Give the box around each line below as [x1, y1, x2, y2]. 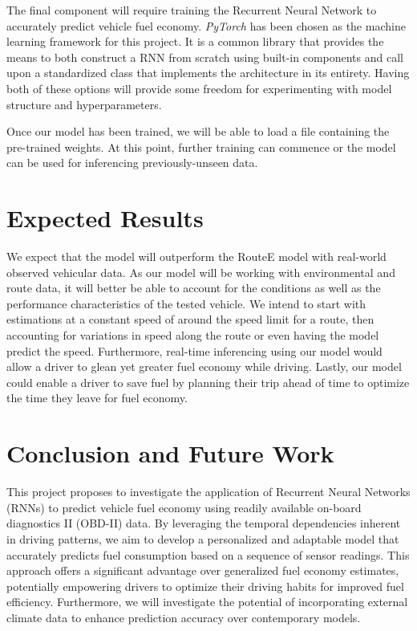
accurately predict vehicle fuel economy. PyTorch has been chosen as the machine [6, 17, 406, 34]
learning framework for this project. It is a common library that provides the [6, 33, 384, 50]
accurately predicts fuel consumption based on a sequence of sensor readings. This [6, 546, 410, 563]
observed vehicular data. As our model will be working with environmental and [6, 263, 395, 280]
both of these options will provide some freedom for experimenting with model [6, 79, 392, 96]
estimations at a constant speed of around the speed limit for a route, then [6, 311, 374, 328]
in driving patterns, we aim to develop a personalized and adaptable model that [6, 530, 399, 547]
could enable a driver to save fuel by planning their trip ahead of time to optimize [6, 373, 410, 390]
